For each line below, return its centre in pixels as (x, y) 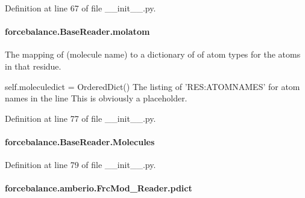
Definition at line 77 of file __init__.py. (80, 118)
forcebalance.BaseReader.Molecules (80, 141)
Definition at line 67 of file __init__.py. (80, 8)
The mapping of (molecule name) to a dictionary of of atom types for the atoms (153, 54)
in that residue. (33, 66)
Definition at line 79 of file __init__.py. (80, 165)
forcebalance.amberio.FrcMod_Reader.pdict (99, 188)
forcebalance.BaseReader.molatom (77, 31)
